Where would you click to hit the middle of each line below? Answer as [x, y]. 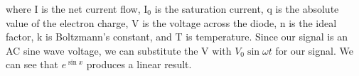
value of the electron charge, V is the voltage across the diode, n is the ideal [171, 22]
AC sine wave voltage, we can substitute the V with [119, 50]
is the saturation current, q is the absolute [247, 9]
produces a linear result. [139, 64]
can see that [32, 64]
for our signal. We [314, 50]
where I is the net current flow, [73, 9]
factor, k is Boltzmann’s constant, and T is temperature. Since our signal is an [177, 37]
